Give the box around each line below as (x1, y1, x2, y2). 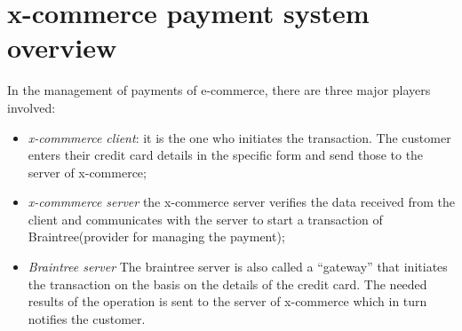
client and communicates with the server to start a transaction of (28, 209, 383, 228)
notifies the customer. (28, 309, 146, 327)
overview (7, 29, 117, 66)
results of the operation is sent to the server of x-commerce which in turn (28, 292, 427, 311)
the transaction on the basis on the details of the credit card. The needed (28, 274, 427, 293)
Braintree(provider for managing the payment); (28, 227, 285, 246)
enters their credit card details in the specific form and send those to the (28, 146, 424, 164)
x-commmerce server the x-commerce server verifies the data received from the (28, 193, 455, 211)
